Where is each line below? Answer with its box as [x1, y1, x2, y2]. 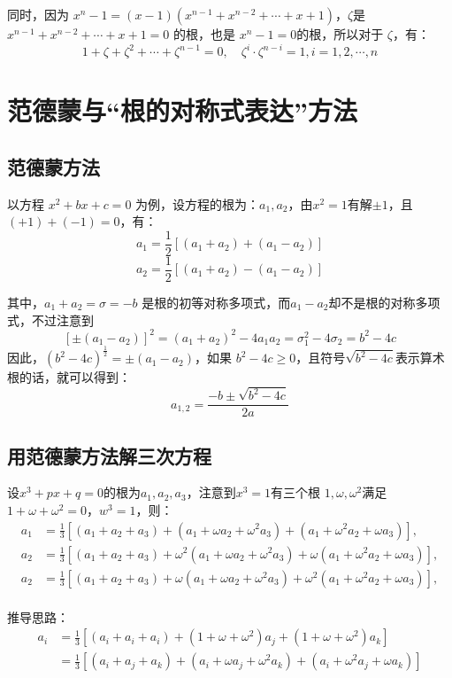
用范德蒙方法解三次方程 [7, 441, 211, 469]
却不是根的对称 [328, 292, 416, 311]
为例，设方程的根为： [135, 194, 260, 213]
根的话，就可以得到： [7, 368, 131, 386]
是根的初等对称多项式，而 [142, 292, 291, 311]
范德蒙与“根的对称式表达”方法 [7, 92, 357, 129]
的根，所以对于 [296, 25, 384, 43]
